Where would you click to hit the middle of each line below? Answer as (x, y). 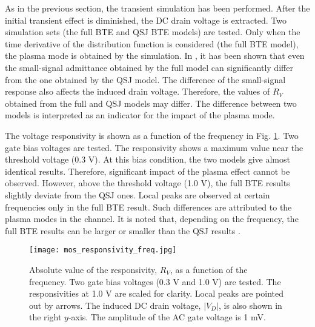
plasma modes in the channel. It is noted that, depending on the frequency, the (152, 219)
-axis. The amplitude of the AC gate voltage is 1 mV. (167, 317)
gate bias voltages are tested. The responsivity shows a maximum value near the (154, 147)
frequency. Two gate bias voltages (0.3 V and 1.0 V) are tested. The (155, 281)
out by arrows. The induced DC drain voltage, (115, 305)
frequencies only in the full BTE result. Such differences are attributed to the (148, 207)
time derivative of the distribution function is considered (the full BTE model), (152, 43)
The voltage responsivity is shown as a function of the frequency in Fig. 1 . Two (152, 135)
